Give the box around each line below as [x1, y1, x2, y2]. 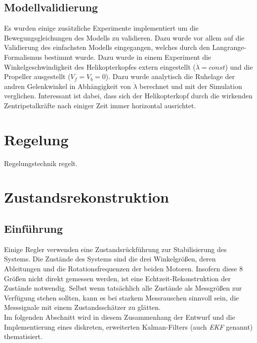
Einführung [4, 221, 63, 236]
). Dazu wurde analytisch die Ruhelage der [105, 71, 235, 82]
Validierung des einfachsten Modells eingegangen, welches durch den [4, 42, 210, 52]
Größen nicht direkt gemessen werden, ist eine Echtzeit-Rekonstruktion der [4, 273, 231, 283]
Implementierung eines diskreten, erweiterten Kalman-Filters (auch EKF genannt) [4, 321, 253, 332]
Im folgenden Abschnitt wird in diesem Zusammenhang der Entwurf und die [4, 312, 235, 322]
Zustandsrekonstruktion [4, 187, 169, 207]
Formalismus [4, 51, 42, 62]
